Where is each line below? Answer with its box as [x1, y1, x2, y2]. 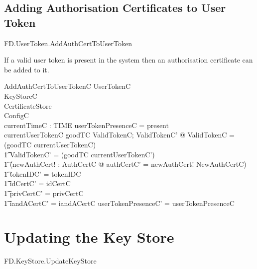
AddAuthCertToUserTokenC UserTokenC [4, 81, 131, 91]
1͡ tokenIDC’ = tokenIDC [4, 168, 81, 179]
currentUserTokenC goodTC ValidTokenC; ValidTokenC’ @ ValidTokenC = [4, 130, 235, 140]
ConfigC [4, 110, 29, 121]
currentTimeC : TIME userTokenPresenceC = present [4, 120, 169, 130]
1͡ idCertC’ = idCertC [4, 178, 71, 189]
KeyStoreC [4, 90, 37, 101]
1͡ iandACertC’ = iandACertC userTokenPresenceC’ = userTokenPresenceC [4, 198, 235, 208]
